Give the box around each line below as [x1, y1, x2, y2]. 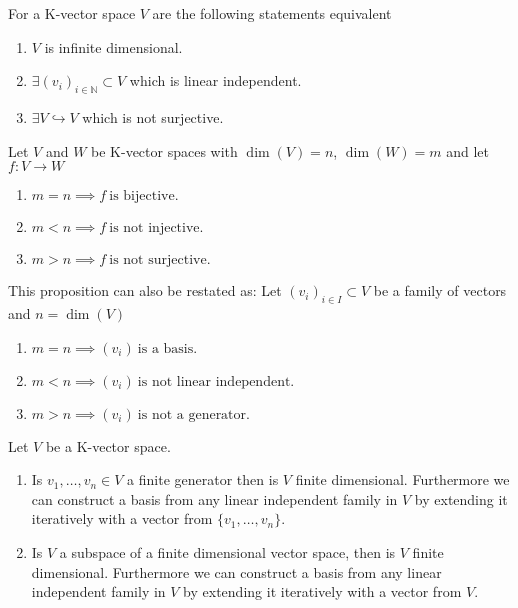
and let [446, 140, 490, 161]
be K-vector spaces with [91, 140, 238, 161]
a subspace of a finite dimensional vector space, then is [59, 541, 396, 562]
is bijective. [109, 189, 179, 204]
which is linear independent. [129, 70, 302, 91]
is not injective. [109, 221, 204, 236]
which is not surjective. [82, 106, 224, 127]
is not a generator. [137, 407, 250, 422]
